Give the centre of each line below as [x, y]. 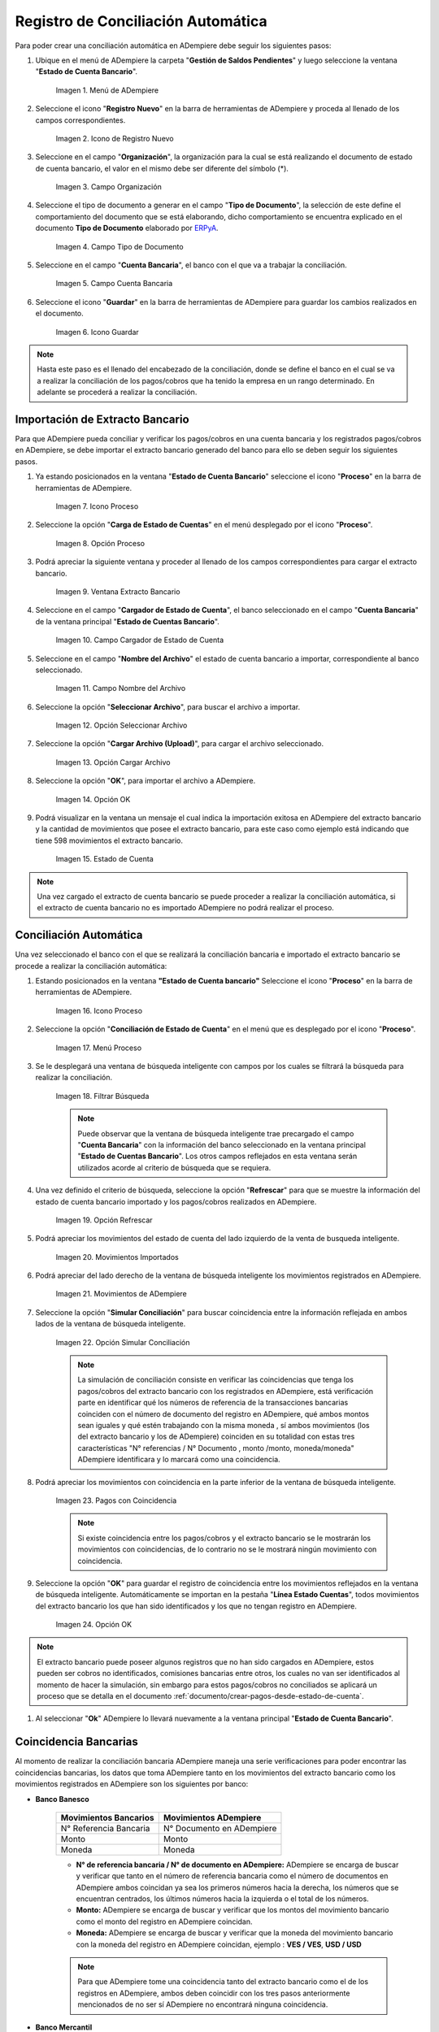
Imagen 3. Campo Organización [109, 187]
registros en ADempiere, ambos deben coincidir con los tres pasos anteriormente [214, 1993]
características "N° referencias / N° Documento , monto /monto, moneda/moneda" [216, 1448]
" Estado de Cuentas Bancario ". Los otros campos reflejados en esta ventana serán [217, 1156]
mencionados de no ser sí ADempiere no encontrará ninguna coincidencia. [203, 2004]
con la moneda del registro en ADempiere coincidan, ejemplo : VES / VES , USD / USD [219, 1944]
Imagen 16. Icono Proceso [99, 1010]
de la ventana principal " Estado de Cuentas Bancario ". [127, 621]
